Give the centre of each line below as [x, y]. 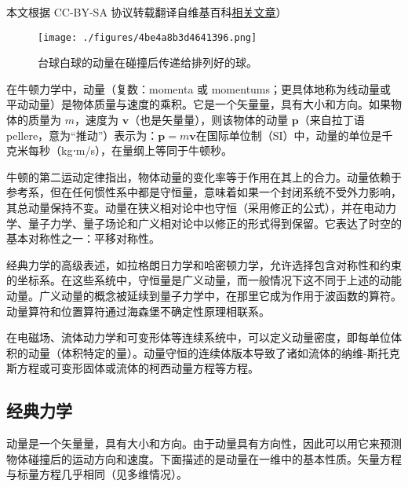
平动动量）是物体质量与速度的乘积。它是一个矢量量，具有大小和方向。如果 [199, 104]
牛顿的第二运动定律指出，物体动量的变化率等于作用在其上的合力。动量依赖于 [204, 176]
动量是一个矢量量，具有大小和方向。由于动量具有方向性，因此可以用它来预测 [204, 443]
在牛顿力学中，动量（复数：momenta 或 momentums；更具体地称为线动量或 [199, 88]
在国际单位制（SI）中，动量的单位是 [289, 135]
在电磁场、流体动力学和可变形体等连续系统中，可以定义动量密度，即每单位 [199, 337]
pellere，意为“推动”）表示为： [82, 135]
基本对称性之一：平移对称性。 [83, 238]
